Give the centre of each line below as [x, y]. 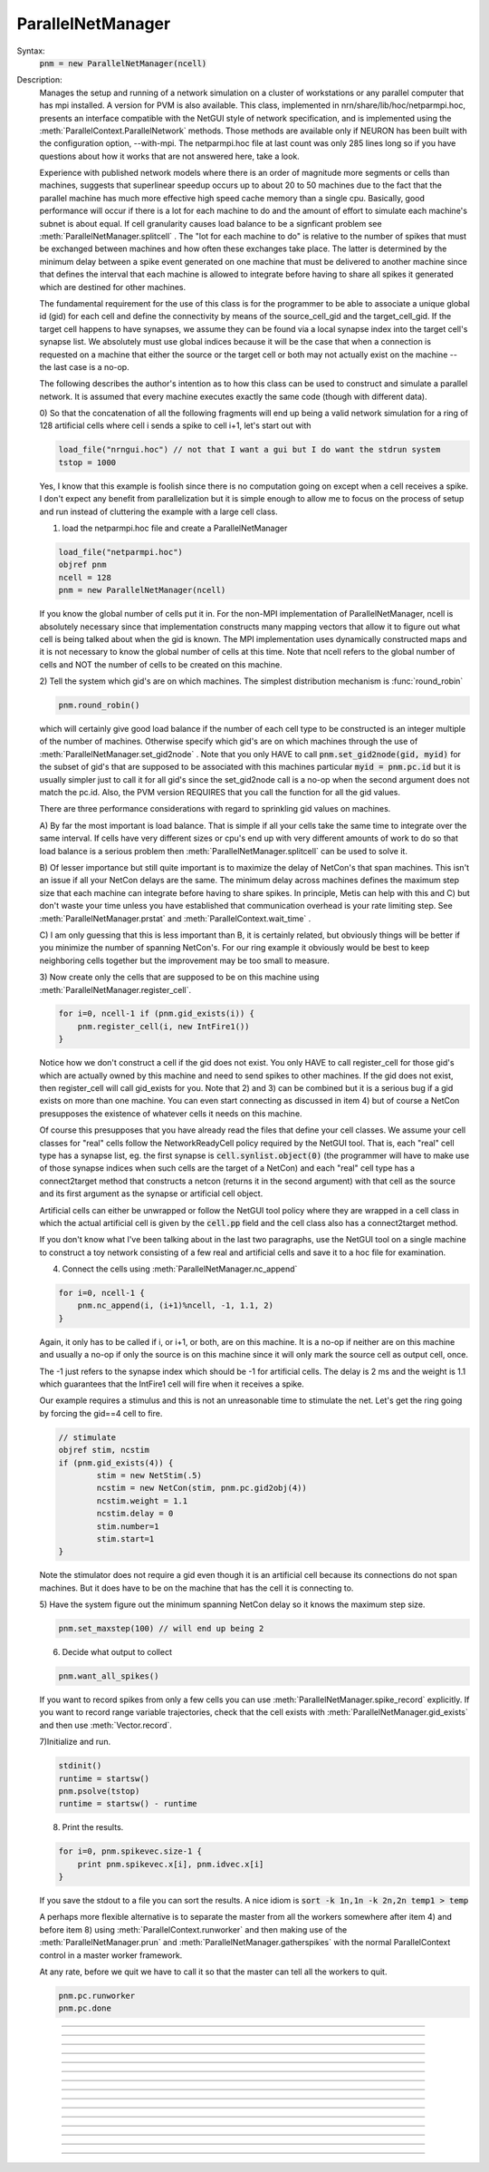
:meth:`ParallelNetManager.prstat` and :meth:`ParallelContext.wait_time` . [175, 918]
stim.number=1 [128, 1526]
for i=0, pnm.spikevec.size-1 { [130, 1851]
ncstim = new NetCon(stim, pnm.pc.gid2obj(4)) [201, 1488]
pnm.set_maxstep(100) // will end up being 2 [161, 1629]
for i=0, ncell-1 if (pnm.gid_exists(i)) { [157, 1014]
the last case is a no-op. [85, 366]
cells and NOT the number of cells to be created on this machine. [161, 664]
